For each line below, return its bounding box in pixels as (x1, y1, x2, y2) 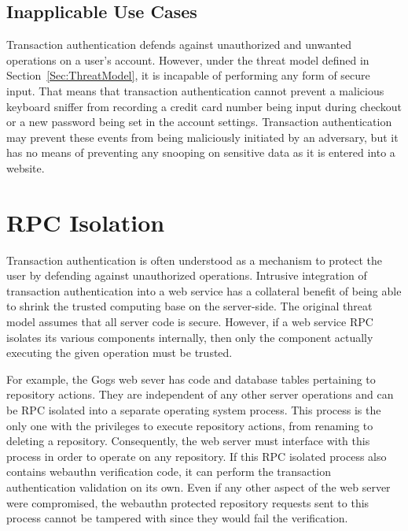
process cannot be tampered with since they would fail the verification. (6, 510, 348, 526)
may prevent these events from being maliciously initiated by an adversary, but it (6, 128, 399, 145)
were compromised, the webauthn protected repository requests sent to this (6, 494, 369, 511)
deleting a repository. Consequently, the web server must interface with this (6, 433, 370, 449)
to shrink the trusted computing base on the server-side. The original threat (6, 298, 373, 314)
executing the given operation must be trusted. (6, 344, 233, 361)
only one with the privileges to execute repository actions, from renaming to (6, 417, 373, 433)
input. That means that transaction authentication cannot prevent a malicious (6, 82, 384, 98)
